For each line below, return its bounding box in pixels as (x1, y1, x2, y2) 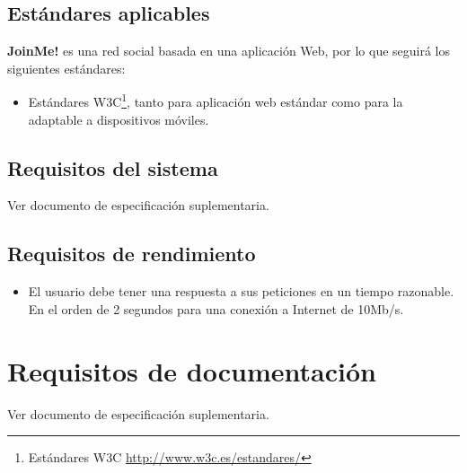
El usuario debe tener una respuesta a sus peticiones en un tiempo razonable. (28, 282, 454, 301)
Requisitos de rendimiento (7, 240, 256, 267)
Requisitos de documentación (7, 352, 376, 389)
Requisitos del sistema (7, 153, 218, 181)
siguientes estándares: (7, 58, 126, 77)
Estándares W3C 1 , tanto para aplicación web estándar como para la (28, 90, 403, 111)
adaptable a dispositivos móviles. (28, 109, 209, 128)
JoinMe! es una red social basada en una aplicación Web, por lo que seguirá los (7, 41, 451, 60)
